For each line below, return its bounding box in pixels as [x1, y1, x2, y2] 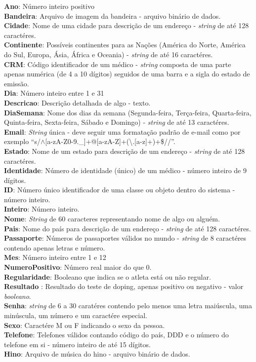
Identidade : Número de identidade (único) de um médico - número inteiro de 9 [4, 165, 247, 176]
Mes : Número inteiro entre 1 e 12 [4, 252, 106, 262]
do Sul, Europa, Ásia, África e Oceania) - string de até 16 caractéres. [4, 49, 213, 59]
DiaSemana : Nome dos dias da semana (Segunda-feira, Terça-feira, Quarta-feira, [4, 107, 252, 117]
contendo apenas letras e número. [4, 242, 105, 253]
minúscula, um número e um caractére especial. [4, 310, 147, 320]
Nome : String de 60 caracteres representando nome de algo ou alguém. [4, 214, 220, 224]
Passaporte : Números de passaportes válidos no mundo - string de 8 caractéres [4, 233, 247, 243]
